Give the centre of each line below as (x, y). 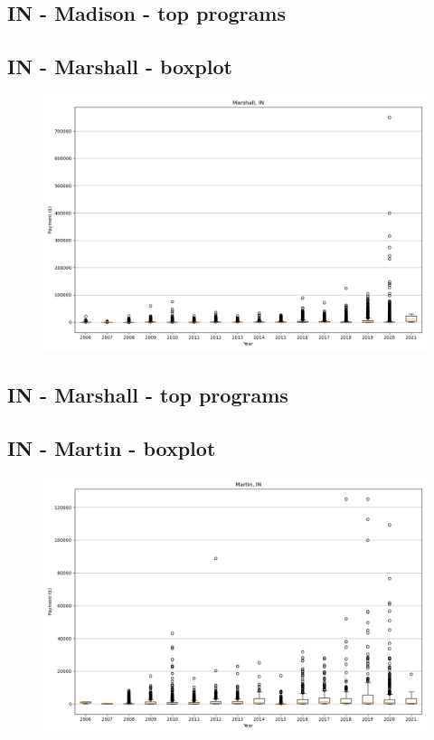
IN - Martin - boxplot (112, 448)
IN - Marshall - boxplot (120, 66)
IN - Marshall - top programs (148, 395)
